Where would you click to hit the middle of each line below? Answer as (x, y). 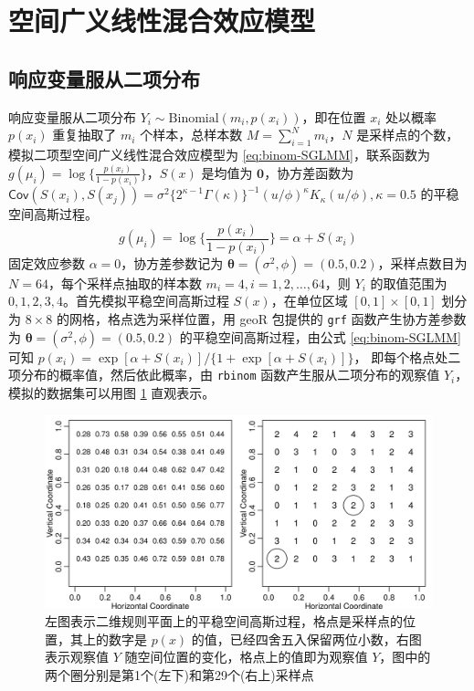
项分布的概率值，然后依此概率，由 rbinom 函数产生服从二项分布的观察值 (224, 375)
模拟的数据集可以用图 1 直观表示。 (112, 392)
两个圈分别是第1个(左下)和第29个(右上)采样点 (179, 674)
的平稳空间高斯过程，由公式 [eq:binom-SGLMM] (320, 336)
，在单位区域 (309, 301)
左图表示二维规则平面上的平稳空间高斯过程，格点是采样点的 (224, 621)
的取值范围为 (409, 283)
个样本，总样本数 (191, 135)
